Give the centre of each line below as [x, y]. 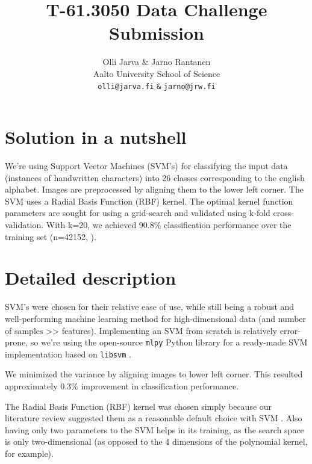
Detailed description [91, 278]
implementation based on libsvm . [68, 354]
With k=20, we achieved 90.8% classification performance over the [169, 225]
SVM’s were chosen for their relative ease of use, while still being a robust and [150, 307]
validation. [24, 225]
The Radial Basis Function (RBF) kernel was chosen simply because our [139, 406]
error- [290, 330]
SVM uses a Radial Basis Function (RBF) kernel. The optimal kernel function [149, 201]
